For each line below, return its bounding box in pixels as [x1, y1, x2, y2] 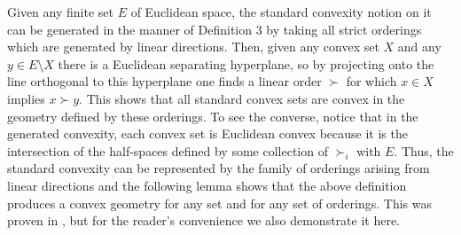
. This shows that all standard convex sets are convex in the [79, 89, 405, 107]
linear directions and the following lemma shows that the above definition [7, 176, 407, 194]
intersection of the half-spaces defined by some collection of [7, 141, 328, 160]
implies [7, 89, 45, 107]
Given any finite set [7, 3, 113, 20]
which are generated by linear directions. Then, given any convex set [7, 37, 379, 56]
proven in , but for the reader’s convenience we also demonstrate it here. [7, 211, 400, 230]
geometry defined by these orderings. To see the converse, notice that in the [7, 106, 418, 125]
